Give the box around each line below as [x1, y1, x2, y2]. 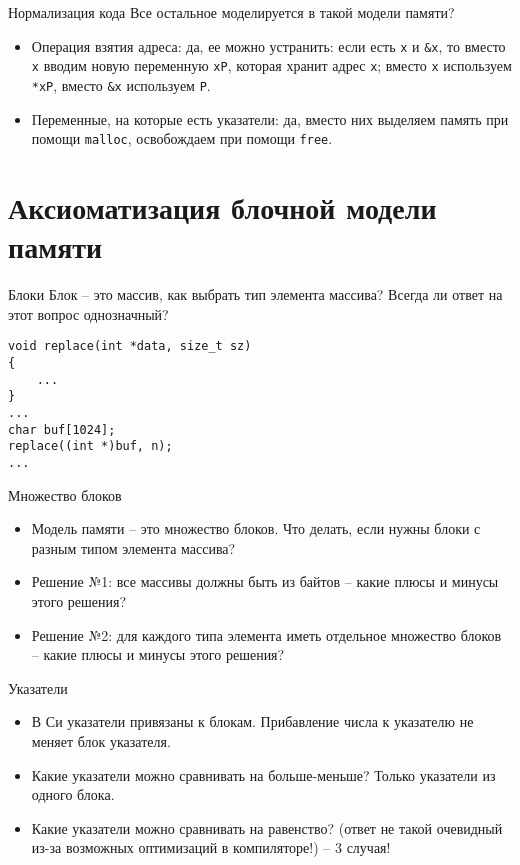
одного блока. [31, 784, 115, 805]
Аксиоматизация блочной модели [8, 187, 437, 227]
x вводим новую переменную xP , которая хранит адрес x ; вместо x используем [31, 55, 512, 76]
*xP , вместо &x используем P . [31, 74, 211, 95]
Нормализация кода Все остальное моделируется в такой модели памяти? [8, 2, 455, 22]
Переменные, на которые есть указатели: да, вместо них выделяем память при [31, 108, 509, 129]
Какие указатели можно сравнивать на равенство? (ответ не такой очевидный [31, 817, 503, 838]
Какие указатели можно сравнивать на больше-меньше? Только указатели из [31, 764, 496, 785]
